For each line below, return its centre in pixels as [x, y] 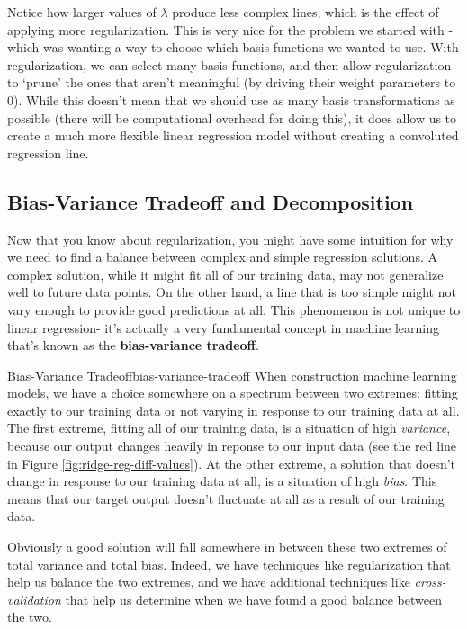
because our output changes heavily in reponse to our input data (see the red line [232, 446]
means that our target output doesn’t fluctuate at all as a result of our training [226, 498]
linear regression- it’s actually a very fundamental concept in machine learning [223, 327]
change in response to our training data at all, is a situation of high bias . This [222, 481]
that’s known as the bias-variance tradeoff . [133, 345]
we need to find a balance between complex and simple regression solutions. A [222, 257]
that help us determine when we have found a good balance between [253, 599]
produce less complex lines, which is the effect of [305, 12]
